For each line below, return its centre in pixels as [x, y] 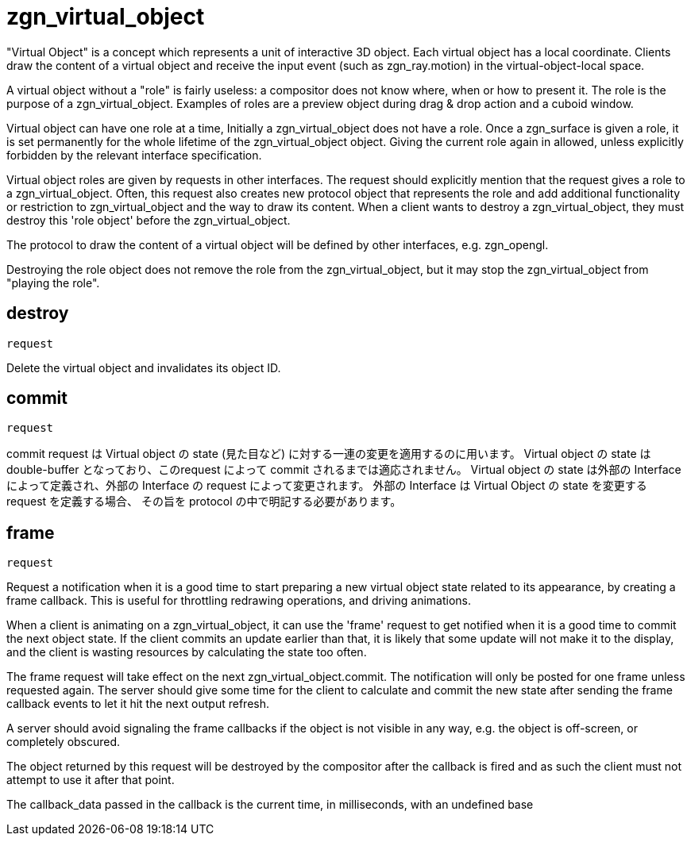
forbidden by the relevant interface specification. [134, 155]
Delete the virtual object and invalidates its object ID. [144, 367]
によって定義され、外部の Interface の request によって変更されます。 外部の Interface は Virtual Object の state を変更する [327, 486]
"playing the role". [53, 283]
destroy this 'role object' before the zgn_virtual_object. [149, 220]
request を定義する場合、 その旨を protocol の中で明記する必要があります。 [204, 502]
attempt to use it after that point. [91, 780]
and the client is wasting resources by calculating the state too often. [187, 652]
